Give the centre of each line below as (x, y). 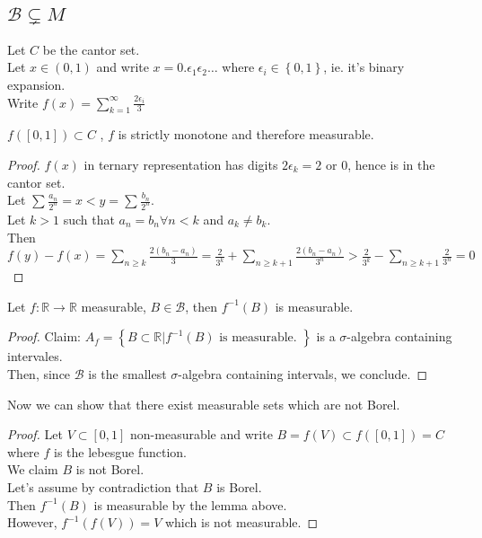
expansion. (36, 84)
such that (89, 219)
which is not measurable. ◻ (241, 522)
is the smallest (127, 374)
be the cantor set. (91, 49)
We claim (33, 469)
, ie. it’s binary (364, 67)
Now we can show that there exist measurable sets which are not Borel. (204, 404)
